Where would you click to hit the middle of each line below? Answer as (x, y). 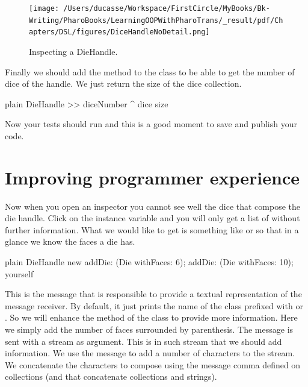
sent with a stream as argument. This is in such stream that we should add (143, 341)
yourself (19, 273)
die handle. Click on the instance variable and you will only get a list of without (152, 218)
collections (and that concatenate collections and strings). (111, 376)
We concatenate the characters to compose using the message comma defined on (153, 364)
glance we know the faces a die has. (70, 241)
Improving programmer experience (152, 177)
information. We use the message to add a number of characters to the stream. (150, 353)
